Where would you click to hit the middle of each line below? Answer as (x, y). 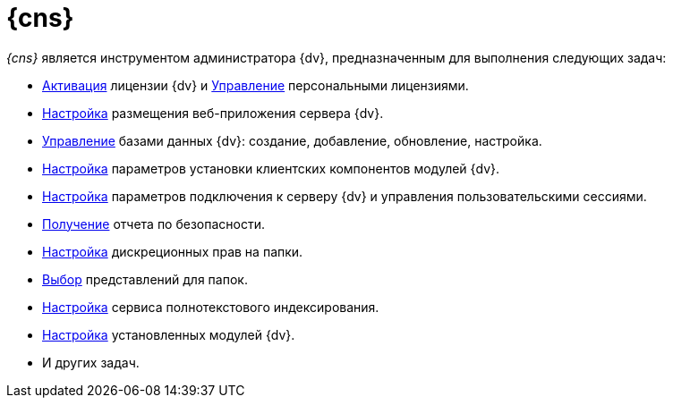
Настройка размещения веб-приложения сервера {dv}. (213, 113)
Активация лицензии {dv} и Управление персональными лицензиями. (256, 85)
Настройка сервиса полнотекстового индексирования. (211, 307)
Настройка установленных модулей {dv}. (169, 334)
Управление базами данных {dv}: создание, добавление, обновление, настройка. (292, 140)
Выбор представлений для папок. (145, 279)
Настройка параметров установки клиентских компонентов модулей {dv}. (271, 168)
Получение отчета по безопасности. (153, 224)
